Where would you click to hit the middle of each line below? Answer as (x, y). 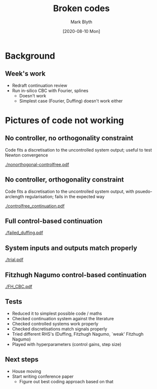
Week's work (25, 74)
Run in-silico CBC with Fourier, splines (50, 91)
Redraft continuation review (39, 85)
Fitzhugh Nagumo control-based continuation (76, 275)
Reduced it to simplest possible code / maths (57, 313)
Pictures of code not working (65, 120)
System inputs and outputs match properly (71, 248)
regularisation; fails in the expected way (65, 196)
